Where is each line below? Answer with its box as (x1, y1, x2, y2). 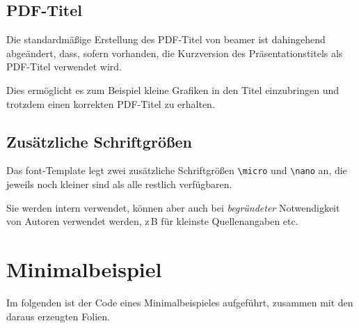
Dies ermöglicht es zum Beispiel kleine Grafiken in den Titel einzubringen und (6, 82, 339, 97)
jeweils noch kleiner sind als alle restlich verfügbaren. (6, 177, 232, 192)
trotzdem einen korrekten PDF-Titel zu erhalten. (6, 96, 215, 111)
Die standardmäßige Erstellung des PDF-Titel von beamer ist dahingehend (6, 32, 326, 47)
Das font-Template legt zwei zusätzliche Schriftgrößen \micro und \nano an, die (6, 163, 347, 178)
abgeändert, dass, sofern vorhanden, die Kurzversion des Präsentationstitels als (6, 45, 343, 60)
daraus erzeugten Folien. (6, 309, 110, 323)
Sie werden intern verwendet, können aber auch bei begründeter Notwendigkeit (6, 200, 340, 214)
